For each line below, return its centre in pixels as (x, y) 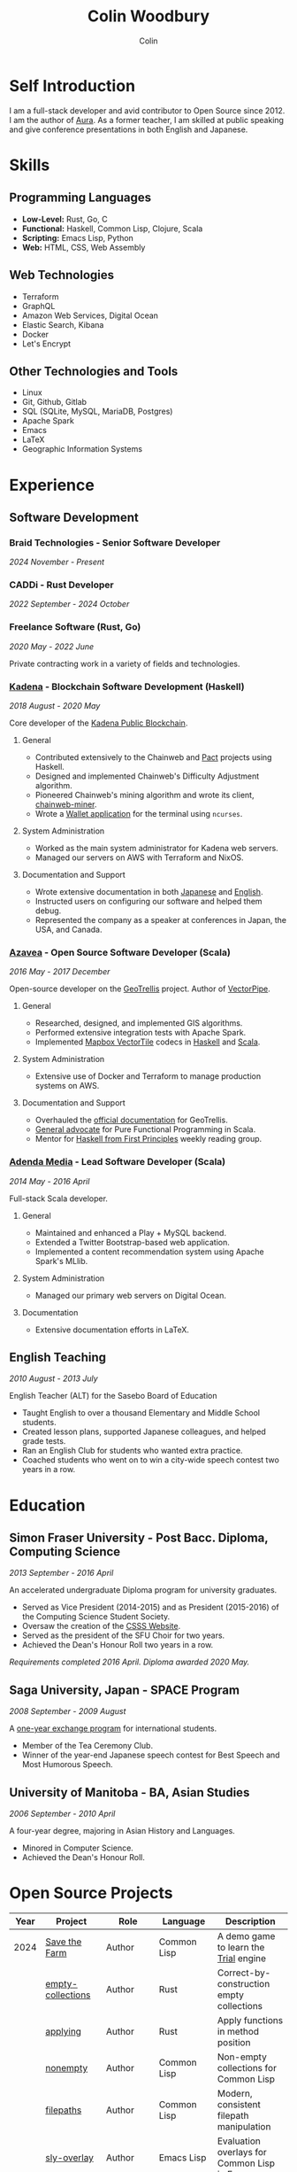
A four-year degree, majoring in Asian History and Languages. (122, 1831)
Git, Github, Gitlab (54, 402)
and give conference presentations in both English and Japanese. (129, 129)
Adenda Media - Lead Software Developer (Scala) (118, 1162)
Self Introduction (72, 85)
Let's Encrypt (46, 344)
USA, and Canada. (69, 930)
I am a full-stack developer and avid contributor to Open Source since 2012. (147, 110)
